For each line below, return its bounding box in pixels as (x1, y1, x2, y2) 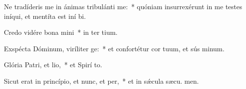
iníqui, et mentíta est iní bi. (4, 11, 86, 21)
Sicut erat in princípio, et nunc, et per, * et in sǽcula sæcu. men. (4, 75, 199, 86)
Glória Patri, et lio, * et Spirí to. (4, 59, 102, 70)
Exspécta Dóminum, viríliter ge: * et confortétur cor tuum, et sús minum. (4, 43, 225, 53)
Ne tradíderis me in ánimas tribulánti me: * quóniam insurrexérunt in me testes (4, 1, 243, 11)
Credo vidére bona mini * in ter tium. (4, 27, 118, 37)
